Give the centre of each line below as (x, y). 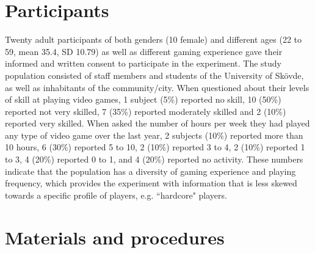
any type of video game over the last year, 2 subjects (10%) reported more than (154, 135)
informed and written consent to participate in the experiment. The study (143, 63)
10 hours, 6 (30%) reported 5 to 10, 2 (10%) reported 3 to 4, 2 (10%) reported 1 (155, 147)
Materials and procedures (115, 237)
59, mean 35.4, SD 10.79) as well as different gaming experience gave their (144, 51)
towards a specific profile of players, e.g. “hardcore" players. (116, 195)
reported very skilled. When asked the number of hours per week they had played (157, 123)
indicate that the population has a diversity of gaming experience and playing (150, 171)
